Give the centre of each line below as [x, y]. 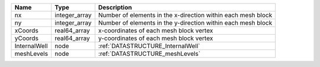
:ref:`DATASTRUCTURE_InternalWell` [149, 46]
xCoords [26, 31]
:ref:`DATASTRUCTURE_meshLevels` [149, 54]
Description [115, 7]
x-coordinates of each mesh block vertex [156, 31]
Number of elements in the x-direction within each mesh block [185, 15]
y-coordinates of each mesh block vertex [156, 38]
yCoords [26, 38]
